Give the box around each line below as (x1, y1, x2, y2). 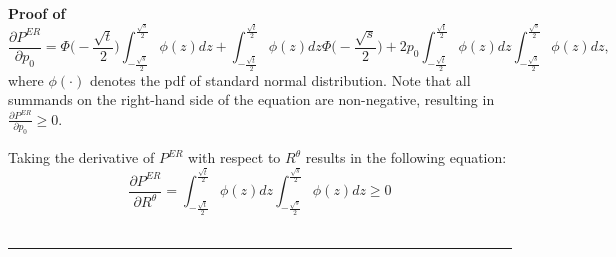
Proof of (8, 3, 66, 23)
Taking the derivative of (8, 147, 155, 168)
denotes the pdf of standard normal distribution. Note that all (89, 69, 471, 90)
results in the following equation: (305, 147, 507, 168)
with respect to (188, 147, 281, 168)
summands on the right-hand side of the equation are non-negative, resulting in (8, 89, 495, 110)
